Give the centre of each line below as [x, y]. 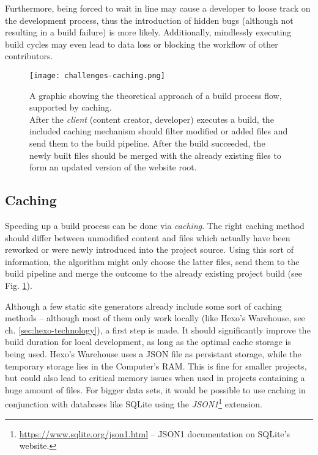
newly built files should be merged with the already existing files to [155, 155]
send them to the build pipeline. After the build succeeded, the [147, 143]
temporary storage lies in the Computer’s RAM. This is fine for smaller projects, [156, 366]
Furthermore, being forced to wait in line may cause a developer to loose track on [158, 8]
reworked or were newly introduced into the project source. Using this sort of [149, 249]
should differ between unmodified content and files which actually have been [148, 237]
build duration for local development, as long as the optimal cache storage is [148, 342]
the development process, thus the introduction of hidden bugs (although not [149, 20]
